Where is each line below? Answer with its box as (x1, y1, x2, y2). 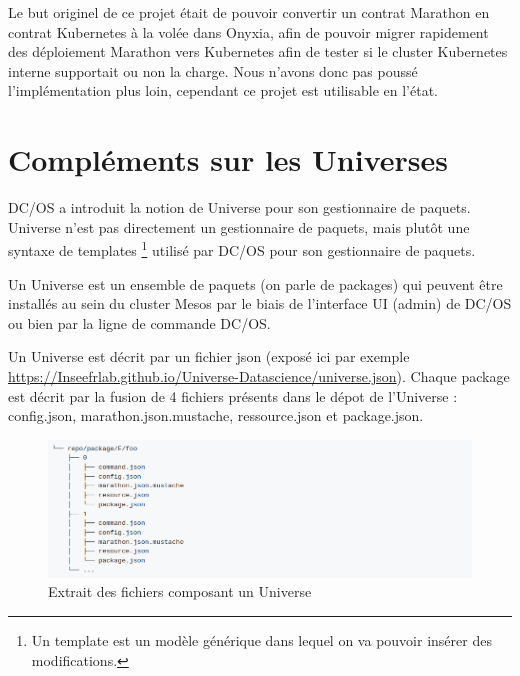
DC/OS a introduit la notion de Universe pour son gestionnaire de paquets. (8, 197, 471, 218)
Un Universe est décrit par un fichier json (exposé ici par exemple (8, 346, 410, 367)
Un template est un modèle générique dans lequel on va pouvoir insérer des (31, 630, 492, 651)
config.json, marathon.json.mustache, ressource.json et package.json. (8, 405, 424, 426)
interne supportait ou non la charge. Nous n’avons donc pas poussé (8, 60, 418, 81)
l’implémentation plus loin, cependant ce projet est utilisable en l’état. (8, 80, 439, 101)
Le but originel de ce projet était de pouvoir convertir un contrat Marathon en (8, 2, 490, 22)
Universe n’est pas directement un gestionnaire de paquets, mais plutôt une (8, 216, 470, 237)
